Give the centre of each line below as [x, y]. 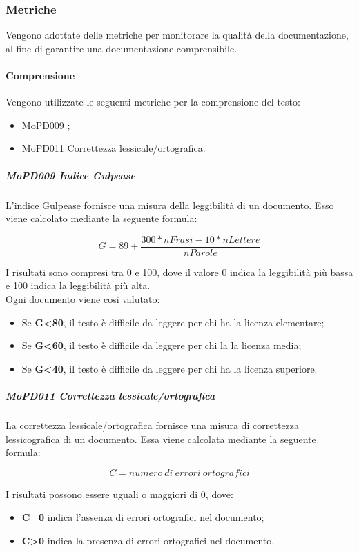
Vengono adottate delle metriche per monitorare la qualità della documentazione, [177, 35]
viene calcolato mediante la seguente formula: [101, 218]
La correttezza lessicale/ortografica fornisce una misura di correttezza [153, 425]
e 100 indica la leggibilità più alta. [78, 285]
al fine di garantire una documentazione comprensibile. [122, 48]
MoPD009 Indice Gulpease [71, 175]
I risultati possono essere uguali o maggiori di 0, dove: [119, 494]
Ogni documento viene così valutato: [83, 298]
